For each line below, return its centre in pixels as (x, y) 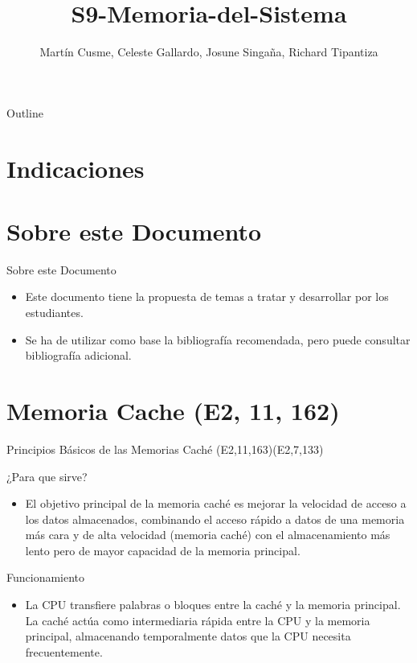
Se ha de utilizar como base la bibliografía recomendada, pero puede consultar (218, 339)
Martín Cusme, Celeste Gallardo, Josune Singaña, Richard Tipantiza (209, 52)
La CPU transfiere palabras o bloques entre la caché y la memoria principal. (213, 605)
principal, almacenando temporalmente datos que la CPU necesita (188, 636)
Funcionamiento (46, 577)
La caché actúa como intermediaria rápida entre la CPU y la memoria (198, 620)
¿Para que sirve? (47, 476)
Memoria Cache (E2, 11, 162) (173, 410)
